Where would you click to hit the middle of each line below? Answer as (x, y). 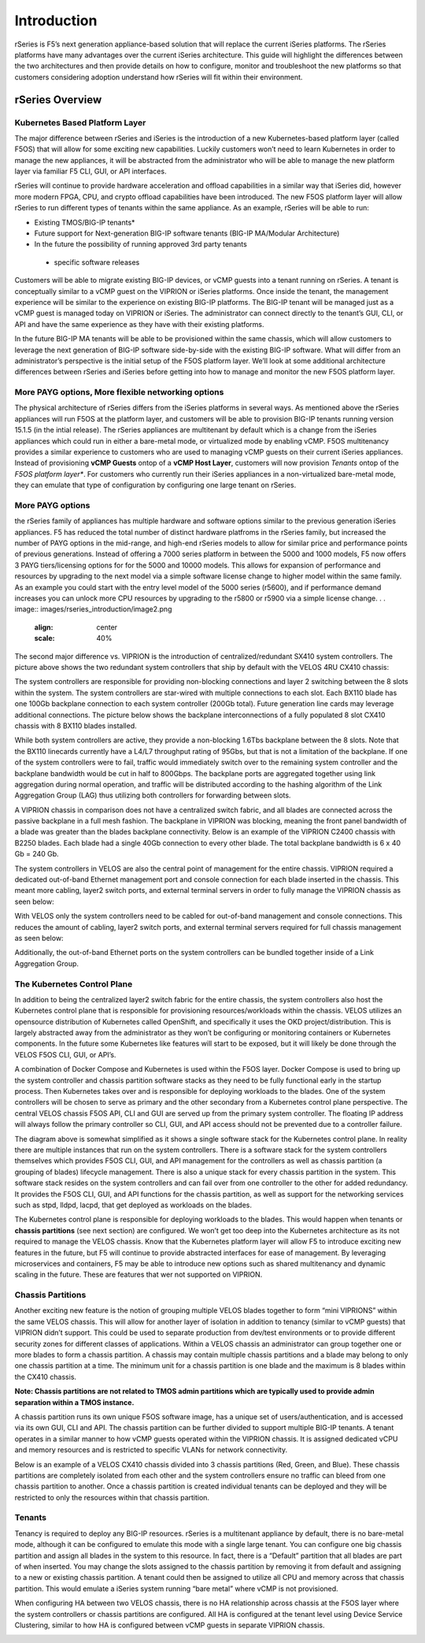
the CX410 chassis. (46, 1377)
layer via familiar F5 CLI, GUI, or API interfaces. (91, 171)
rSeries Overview (58, 100)
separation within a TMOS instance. (74, 1402)
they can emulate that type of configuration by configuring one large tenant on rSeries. (155, 485)
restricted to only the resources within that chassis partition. (112, 1497)
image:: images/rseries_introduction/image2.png (93, 609)
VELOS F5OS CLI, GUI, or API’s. (65, 1054)
